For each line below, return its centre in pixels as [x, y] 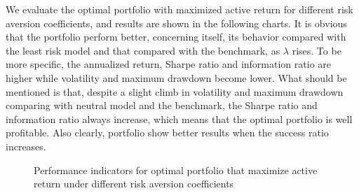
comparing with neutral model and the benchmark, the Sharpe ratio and [162, 105]
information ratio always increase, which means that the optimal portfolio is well [179, 119]
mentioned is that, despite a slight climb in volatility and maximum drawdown [175, 91]
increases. [26, 146]
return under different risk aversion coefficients [134, 184]
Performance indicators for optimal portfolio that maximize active [176, 170]
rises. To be [317, 50]
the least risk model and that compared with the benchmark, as [143, 50]
